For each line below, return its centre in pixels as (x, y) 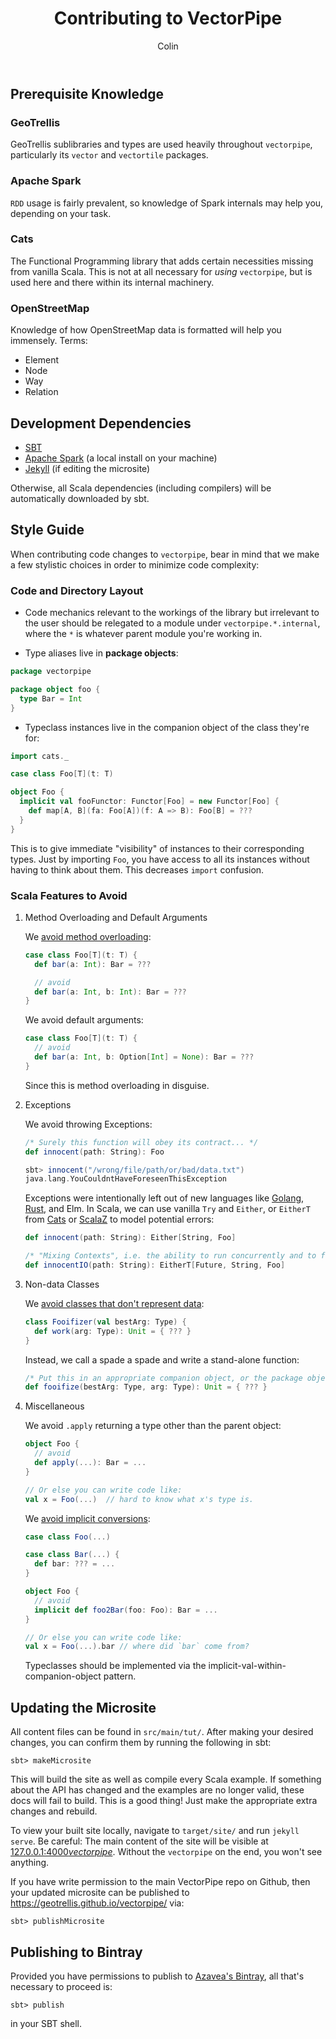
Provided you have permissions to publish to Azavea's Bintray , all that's (157, 1976)
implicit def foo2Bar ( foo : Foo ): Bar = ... (126, 1610)
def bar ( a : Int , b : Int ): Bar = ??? (110, 992)
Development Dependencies (101, 423)
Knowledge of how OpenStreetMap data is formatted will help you (146, 330)
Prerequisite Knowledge (87, 93)
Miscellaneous (54, 1406)
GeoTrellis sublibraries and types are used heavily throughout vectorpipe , (161, 144)
